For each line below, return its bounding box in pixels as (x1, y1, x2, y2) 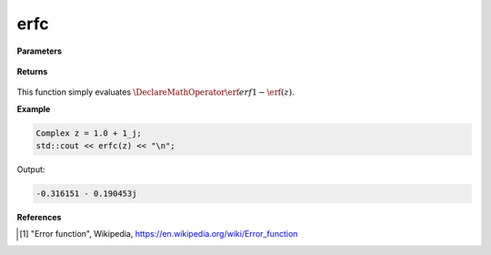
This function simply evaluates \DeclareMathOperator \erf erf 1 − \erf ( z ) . (16, 87, 295, 97)
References (16, 212, 62, 223)
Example (16, 103, 51, 114)
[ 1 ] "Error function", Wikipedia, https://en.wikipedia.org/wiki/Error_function (19, 229, 298, 240)
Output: (16, 164, 45, 175)
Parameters (16, 46, 63, 56)
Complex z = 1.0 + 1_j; (35, 127, 143, 138)
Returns (16, 66, 48, 76)
